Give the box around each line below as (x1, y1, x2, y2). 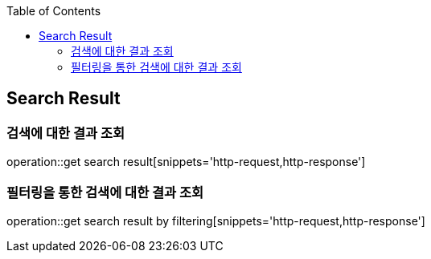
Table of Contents (6, 4, 101, 18)
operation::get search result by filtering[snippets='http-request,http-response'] (6, 213, 425, 228)
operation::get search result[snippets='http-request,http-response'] (6, 155, 366, 169)
